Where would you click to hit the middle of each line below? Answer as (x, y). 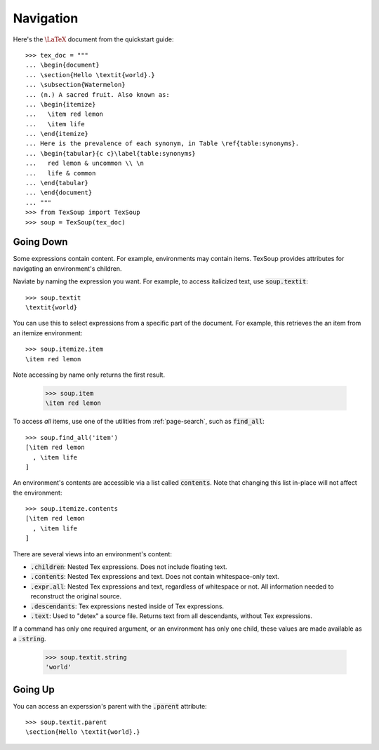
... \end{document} (59, 193)
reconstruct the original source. (76, 596)
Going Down (40, 242)
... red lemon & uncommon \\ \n (85, 163)
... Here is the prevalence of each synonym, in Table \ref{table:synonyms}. (162, 143)
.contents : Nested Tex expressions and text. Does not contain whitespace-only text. (155, 577)
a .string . (29, 638)
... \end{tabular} (57, 183)
